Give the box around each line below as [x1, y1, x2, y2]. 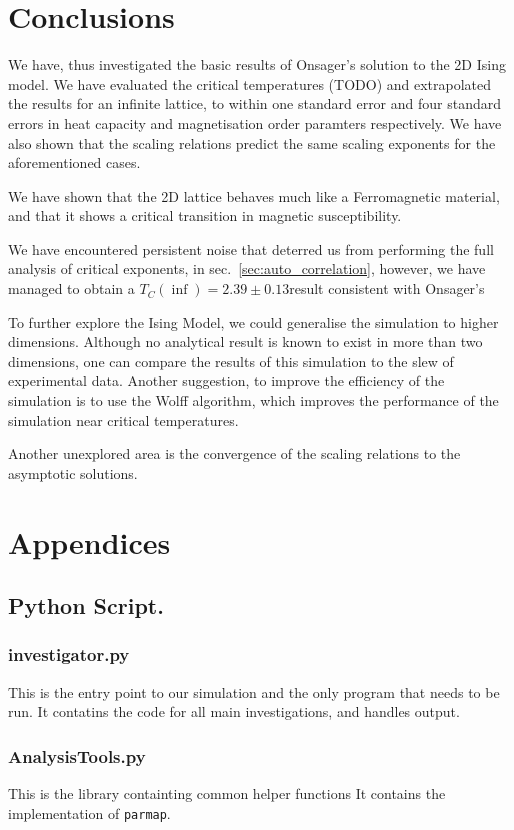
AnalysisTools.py [8, 743, 146, 768]
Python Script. [8, 590, 164, 621]
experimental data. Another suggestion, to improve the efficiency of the [8, 370, 445, 391]
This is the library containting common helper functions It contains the [8, 783, 446, 804]
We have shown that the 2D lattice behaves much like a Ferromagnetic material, [8, 185, 500, 206]
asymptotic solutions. [8, 462, 138, 483]
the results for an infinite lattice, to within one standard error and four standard [8, 93, 502, 114]
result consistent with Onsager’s [289, 278, 485, 299]
